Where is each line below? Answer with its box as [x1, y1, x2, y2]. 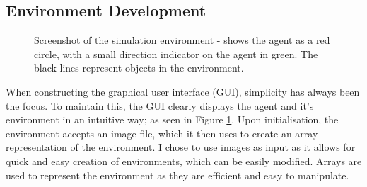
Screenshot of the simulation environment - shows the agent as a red [34, 33, 330, 47]
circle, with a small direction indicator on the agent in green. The [34, 46, 318, 61]
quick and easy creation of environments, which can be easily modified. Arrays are [6, 153, 362, 168]
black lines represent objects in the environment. [34, 60, 244, 75]
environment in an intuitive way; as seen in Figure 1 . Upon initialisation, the [6, 112, 339, 127]
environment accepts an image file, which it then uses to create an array [6, 125, 318, 140]
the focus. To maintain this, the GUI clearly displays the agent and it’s [6, 98, 314, 113]
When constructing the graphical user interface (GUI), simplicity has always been [6, 84, 360, 98]
